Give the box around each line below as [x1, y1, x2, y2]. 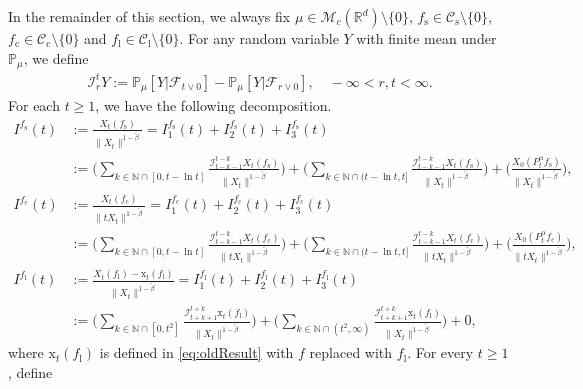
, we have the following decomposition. [95, 95, 332, 116]
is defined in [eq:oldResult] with [99, 342, 294, 363]
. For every [407, 342, 474, 363]
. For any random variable [179, 28, 339, 48]
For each [8, 95, 60, 116]
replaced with [309, 342, 393, 363]
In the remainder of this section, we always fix [8, 6, 291, 26]
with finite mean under [356, 28, 497, 48]
